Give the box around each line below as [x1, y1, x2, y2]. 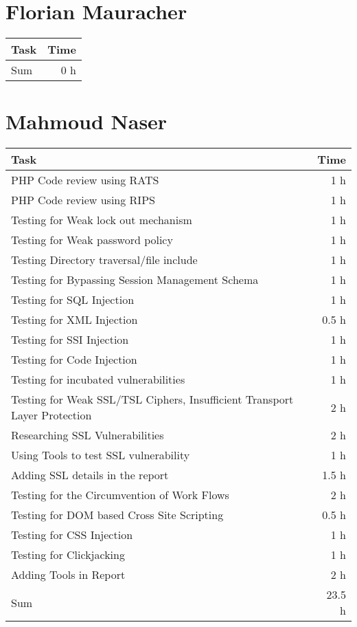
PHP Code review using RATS [11, 172, 159, 188]
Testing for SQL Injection [11, 291, 135, 308]
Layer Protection [11, 407, 92, 423]
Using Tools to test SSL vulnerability [11, 447, 190, 463]
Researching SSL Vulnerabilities [11, 427, 164, 443]
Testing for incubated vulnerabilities [11, 371, 185, 388]
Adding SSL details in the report [11, 467, 169, 483]
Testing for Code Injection [11, 351, 137, 368]
